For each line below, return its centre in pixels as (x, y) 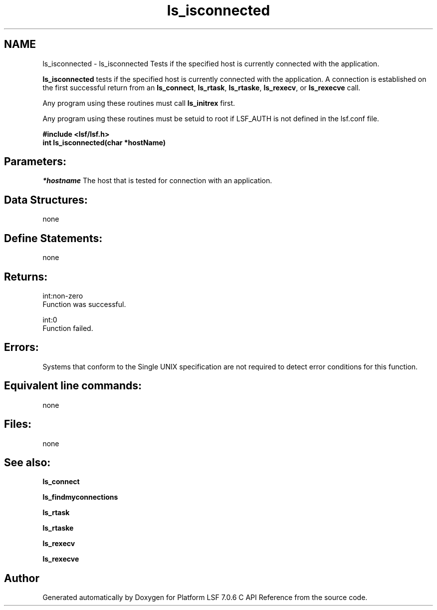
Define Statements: (53, 238)
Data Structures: (46, 200)
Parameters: (35, 162)
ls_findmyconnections (80, 497)
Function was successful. (84, 304)
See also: (27, 462)
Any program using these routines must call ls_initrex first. (139, 103)
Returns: (26, 277)
